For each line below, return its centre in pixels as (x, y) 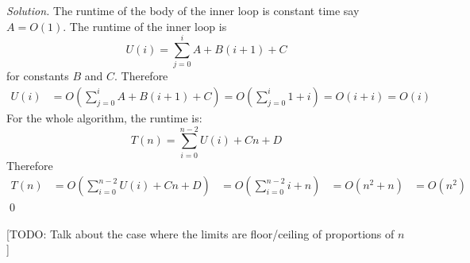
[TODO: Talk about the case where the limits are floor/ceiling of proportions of (200, 233)
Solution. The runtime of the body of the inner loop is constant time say (183, 10)
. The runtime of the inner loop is (145, 26)
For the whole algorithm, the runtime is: (104, 117)
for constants (38, 76)
